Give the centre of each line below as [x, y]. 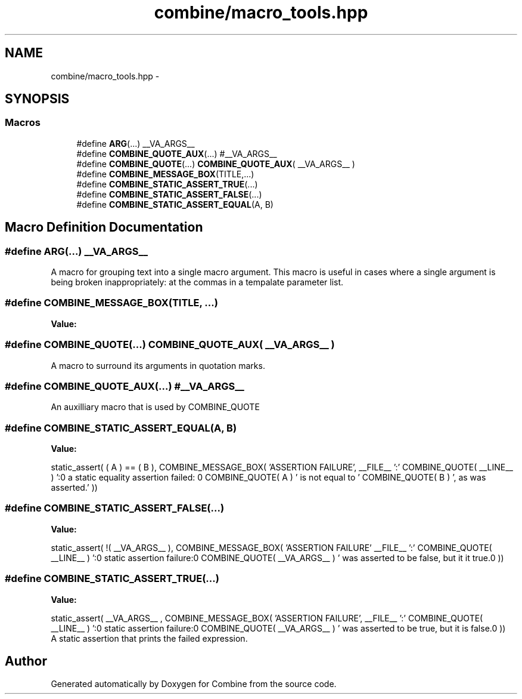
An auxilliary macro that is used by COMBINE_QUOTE [155, 407]
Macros [23, 123]
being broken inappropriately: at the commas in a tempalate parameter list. [197, 282]
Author [26, 661]
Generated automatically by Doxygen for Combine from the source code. [194, 684]
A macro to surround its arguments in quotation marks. [158, 365]
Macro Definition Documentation [104, 227]
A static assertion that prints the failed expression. [149, 638]
